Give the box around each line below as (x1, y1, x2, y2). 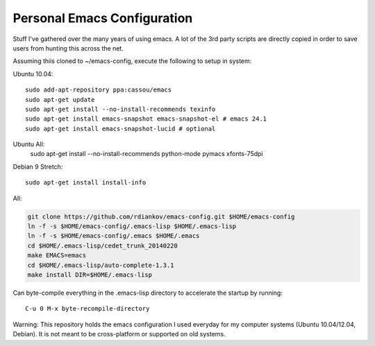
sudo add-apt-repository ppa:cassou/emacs (25, 86, 172, 94)
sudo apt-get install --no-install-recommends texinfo (25, 105, 216, 113)
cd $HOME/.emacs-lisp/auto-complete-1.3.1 (27, 261, 174, 269)
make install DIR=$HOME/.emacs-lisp (27, 270, 153, 279)
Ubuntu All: (12, 140, 45, 148)
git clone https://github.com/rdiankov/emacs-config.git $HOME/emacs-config (27, 212, 295, 220)
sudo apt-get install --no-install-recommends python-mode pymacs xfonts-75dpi (30, 150, 263, 158)
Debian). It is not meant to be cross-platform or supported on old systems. (12, 330, 226, 338)
